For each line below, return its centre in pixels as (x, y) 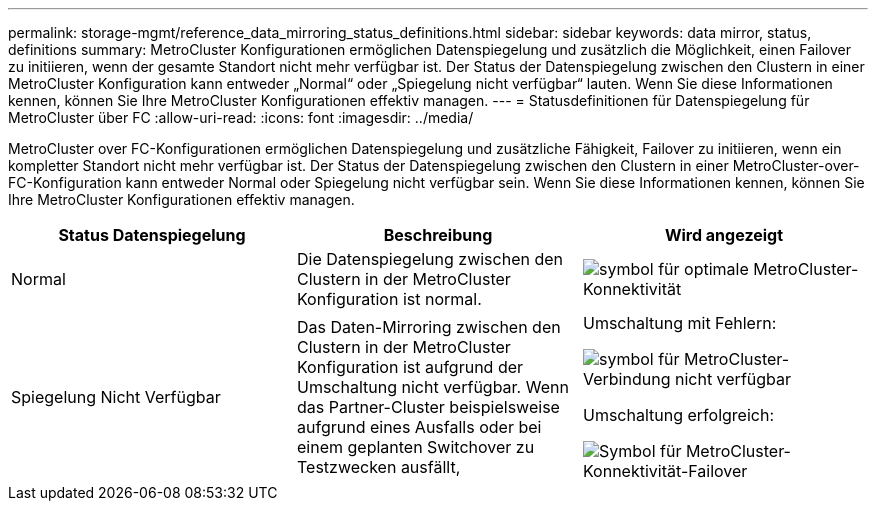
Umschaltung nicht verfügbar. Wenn (432, 387)
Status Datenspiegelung (152, 235)
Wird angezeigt (724, 235)
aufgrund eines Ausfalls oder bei (419, 427)
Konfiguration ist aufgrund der (410, 367)
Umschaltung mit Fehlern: (679, 323)
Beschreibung (438, 235)
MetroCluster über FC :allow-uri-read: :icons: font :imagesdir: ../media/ (241, 117)
